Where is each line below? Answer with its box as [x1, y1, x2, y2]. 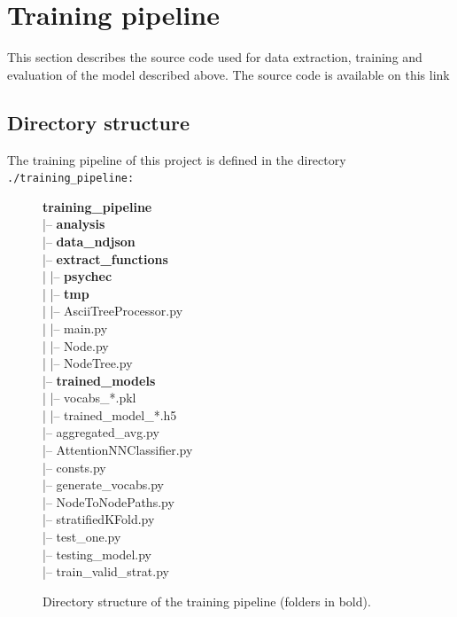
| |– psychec [43, 267, 112, 285]
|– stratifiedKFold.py [43, 510, 155, 528]
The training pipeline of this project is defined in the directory [7, 150, 346, 168]
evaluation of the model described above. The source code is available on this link [7, 65, 450, 83]
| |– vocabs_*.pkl [43, 388, 136, 407]
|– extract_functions [43, 249, 168, 268]
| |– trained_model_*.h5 [43, 405, 177, 424]
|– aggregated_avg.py [43, 423, 159, 441]
